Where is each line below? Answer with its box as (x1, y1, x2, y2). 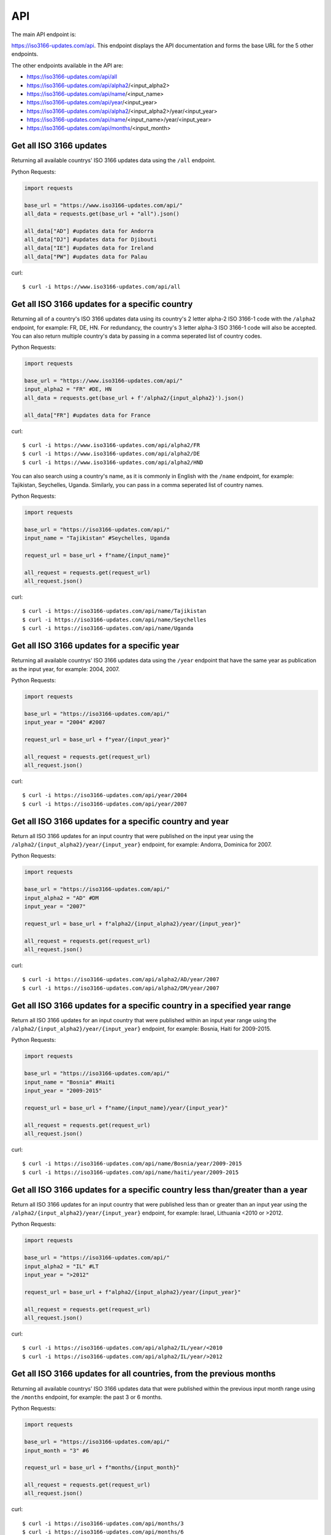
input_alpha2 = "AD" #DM (24, 894, 99, 901)
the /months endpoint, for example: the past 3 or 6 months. (11, 1393, 162, 1401)
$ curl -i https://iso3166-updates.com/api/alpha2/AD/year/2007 (22, 976, 220, 983)
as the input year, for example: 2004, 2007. (11, 665, 120, 672)
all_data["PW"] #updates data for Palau (24, 253, 147, 260)
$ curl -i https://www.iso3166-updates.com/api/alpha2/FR (22, 442, 200, 449)
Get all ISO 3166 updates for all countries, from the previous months (11, 1369, 276, 1379)
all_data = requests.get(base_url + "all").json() (24, 210, 180, 217)
